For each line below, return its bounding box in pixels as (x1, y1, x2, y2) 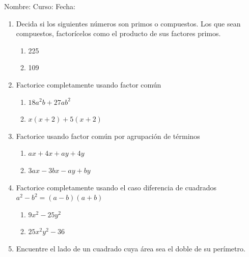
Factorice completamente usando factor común (16, 79, 161, 90)
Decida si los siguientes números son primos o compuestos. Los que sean (16, 18, 241, 28)
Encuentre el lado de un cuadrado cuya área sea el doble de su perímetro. (16, 243, 245, 253)
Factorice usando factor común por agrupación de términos (16, 130, 200, 141)
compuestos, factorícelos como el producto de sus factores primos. (16, 28, 221, 39)
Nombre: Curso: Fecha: (4, 1, 75, 11)
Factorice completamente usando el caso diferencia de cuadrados (16, 182, 217, 192)
